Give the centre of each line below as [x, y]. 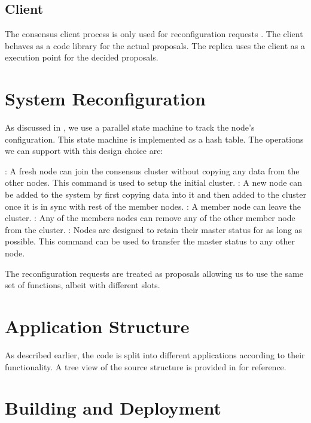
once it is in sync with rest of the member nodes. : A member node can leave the [153, 206]
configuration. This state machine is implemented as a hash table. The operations [154, 139]
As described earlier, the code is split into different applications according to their [155, 354]
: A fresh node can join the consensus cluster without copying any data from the [152, 170]
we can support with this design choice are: [84, 151]
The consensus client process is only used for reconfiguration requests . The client [154, 34]
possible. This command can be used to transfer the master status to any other [150, 241]
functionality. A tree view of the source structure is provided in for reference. [146, 366]
